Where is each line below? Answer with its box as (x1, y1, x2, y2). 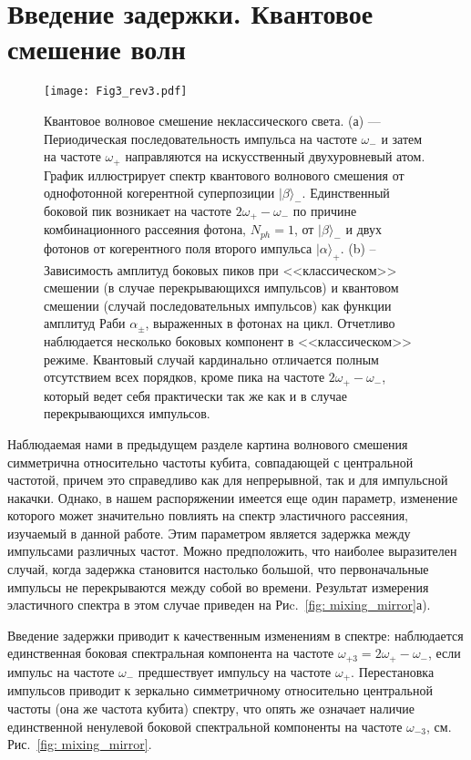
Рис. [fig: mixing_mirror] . (7, 734, 152, 754)
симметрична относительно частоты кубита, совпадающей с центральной (7, 452, 414, 471)
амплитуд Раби (44, 313, 126, 333)
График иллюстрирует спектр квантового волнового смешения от (44, 165, 404, 184)
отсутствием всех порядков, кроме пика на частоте (44, 367, 325, 386)
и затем (381, 128, 423, 148)
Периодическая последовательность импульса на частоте (44, 128, 357, 148)
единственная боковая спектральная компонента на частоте (7, 643, 334, 662)
